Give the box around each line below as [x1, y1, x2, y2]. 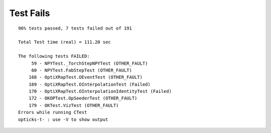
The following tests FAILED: [18, 53, 90, 59]
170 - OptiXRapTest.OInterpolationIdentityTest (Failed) [28, 88, 172, 94]
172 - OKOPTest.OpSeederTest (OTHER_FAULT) [28, 95, 138, 101]
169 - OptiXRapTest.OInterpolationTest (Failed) [28, 81, 151, 87]
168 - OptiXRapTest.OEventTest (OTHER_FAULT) [28, 74, 143, 80]
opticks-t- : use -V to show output [18, 116, 108, 122]
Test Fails [9, 8, 50, 19]
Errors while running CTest [18, 109, 87, 115]
